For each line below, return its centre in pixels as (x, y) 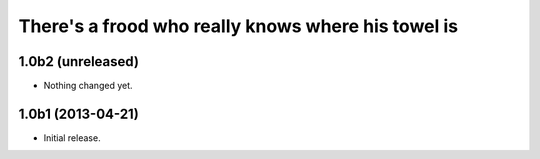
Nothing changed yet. (88, 86)
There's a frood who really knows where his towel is (238, 26)
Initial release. (72, 137)
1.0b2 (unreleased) (79, 61)
